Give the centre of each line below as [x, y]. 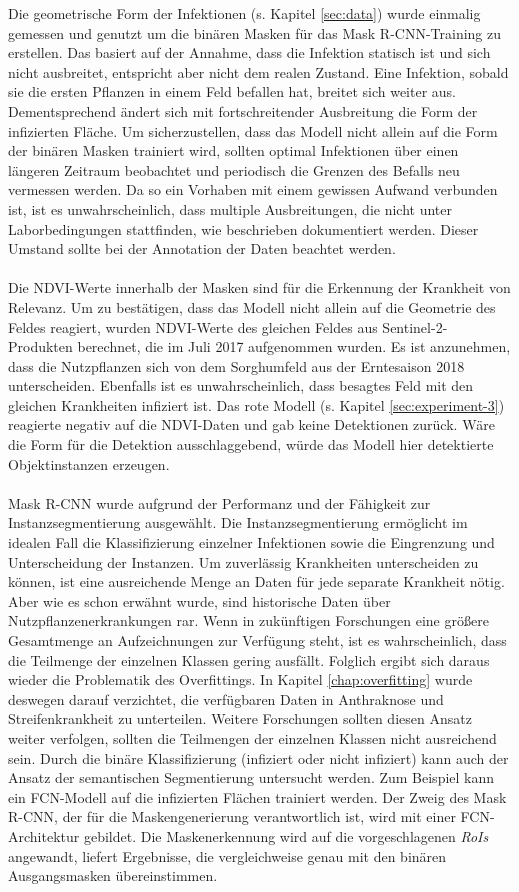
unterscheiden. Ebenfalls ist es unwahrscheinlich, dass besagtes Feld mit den [241, 385]
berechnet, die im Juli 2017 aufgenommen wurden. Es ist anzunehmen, [294, 346]
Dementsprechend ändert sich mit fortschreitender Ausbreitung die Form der [243, 110]
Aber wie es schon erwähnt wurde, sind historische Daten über [199, 600]
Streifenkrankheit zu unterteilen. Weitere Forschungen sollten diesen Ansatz [240, 718]
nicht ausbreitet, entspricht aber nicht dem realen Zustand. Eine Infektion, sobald [258, 71]
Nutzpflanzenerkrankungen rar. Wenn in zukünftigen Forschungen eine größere [248, 620]
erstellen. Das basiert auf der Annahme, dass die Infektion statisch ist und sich [249, 52]
